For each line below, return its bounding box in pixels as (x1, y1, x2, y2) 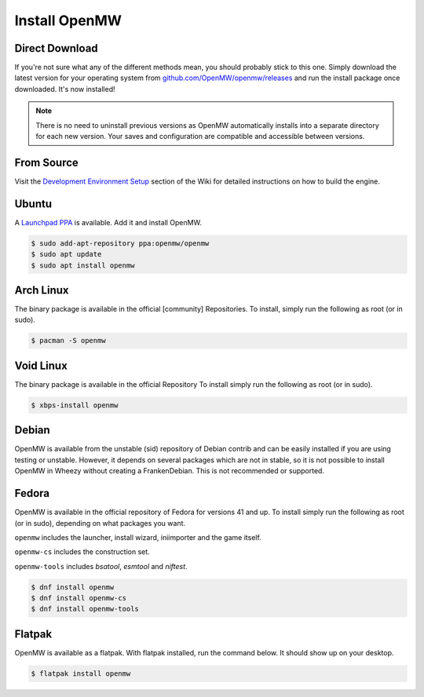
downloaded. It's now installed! (14, 84, 115, 93)
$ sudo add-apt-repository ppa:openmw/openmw (31, 239, 210, 247)
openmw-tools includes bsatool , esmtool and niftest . (14, 561, 188, 571)
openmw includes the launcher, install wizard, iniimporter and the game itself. (14, 532, 262, 542)
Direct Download (14, 42, 98, 55)
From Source (14, 155, 79, 169)
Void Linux (14, 359, 68, 372)
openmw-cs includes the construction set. (14, 547, 151, 557)
